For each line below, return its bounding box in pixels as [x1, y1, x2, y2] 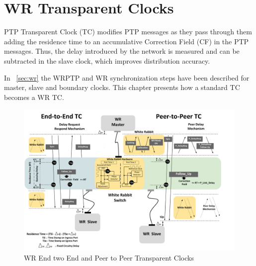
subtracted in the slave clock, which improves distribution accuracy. [4, 55, 210, 66]
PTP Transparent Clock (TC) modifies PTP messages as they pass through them [4, 26, 252, 37]
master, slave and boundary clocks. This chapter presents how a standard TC [4, 82, 240, 92]
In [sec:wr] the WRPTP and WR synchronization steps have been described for [4, 72, 250, 83]
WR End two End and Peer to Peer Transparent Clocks [24, 252, 194, 263]
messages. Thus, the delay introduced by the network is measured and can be [4, 46, 240, 56]
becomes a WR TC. [4, 91, 64, 102]
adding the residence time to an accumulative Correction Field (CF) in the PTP [4, 36, 249, 46]
